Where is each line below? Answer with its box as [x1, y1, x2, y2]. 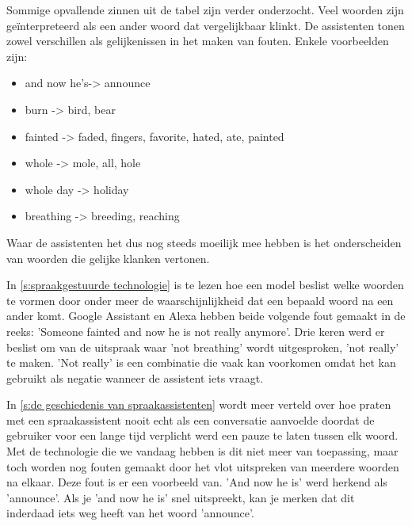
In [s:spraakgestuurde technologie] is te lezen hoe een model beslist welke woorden [6, 276, 404, 293]
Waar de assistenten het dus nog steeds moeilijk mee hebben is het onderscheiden [6, 234, 402, 250]
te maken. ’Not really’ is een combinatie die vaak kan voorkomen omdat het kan [6, 354, 396, 371]
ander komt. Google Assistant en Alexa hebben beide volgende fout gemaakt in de [6, 307, 406, 324]
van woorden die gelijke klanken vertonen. [6, 250, 210, 266]
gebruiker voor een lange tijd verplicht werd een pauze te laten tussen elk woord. [6, 427, 399, 444]
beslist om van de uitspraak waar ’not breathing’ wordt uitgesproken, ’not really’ [6, 338, 399, 355]
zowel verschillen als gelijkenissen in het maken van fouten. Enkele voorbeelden [6, 32, 389, 49]
